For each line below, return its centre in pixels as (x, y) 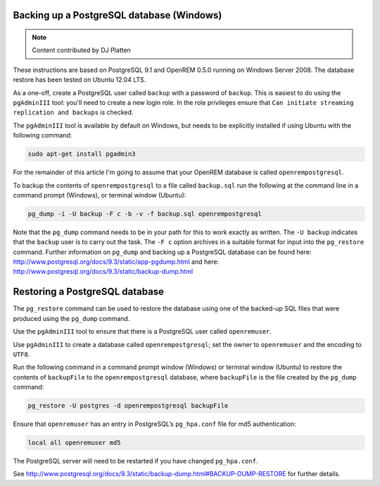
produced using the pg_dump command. (71, 318)
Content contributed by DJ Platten (82, 50)
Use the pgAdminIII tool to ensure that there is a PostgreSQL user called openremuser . (142, 332)
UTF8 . (21, 354)
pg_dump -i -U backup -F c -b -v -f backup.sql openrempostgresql (145, 214)
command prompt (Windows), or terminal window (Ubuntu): (100, 195)
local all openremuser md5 (74, 443)
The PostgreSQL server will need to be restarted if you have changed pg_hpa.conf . (135, 461)
